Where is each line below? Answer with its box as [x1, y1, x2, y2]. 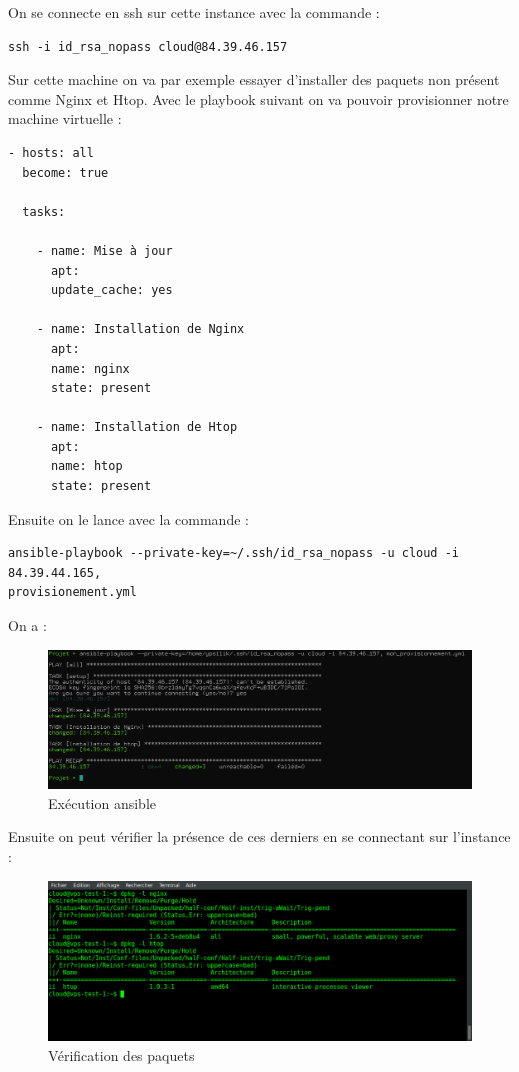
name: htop [50, 459, 123, 474]
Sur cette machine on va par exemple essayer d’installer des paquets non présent [8, 69, 500, 90]
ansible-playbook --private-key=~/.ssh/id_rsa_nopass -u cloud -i [8, 546, 460, 561]
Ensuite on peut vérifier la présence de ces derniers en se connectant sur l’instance [8, 826, 511, 847]
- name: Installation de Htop [36, 420, 238, 435]
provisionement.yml [8, 585, 137, 600]
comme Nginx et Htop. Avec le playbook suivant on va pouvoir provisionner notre [8, 88, 509, 109]
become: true [22, 165, 109, 180]
